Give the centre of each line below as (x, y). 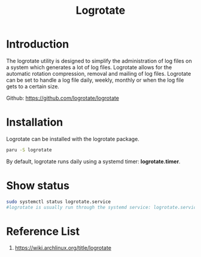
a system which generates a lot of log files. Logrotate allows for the (89, 67)
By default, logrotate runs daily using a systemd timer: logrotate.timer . (93, 161)
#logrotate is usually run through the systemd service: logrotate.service (103, 207)
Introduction (38, 44)
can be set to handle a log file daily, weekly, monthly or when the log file (95, 80)
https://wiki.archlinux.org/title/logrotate (63, 248)
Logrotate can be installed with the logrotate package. (73, 139)
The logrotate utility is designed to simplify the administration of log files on (99, 61)
